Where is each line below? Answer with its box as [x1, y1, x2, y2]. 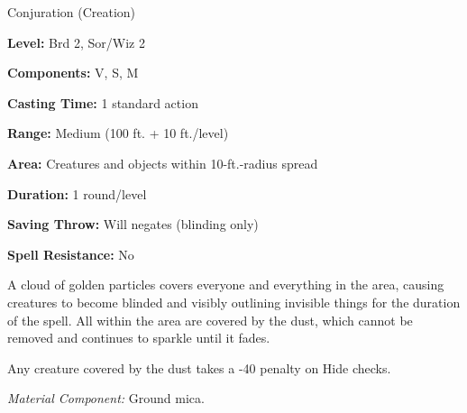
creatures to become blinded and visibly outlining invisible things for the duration [7, 292, 461, 311]
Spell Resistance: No [7, 244, 134, 263]
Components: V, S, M [7, 63, 139, 82]
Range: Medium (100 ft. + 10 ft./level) [7, 124, 229, 142]
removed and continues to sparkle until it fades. [7, 328, 270, 347]
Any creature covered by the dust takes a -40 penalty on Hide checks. [7, 358, 391, 377]
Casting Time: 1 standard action [7, 93, 198, 112]
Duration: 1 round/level [7, 184, 147, 203]
